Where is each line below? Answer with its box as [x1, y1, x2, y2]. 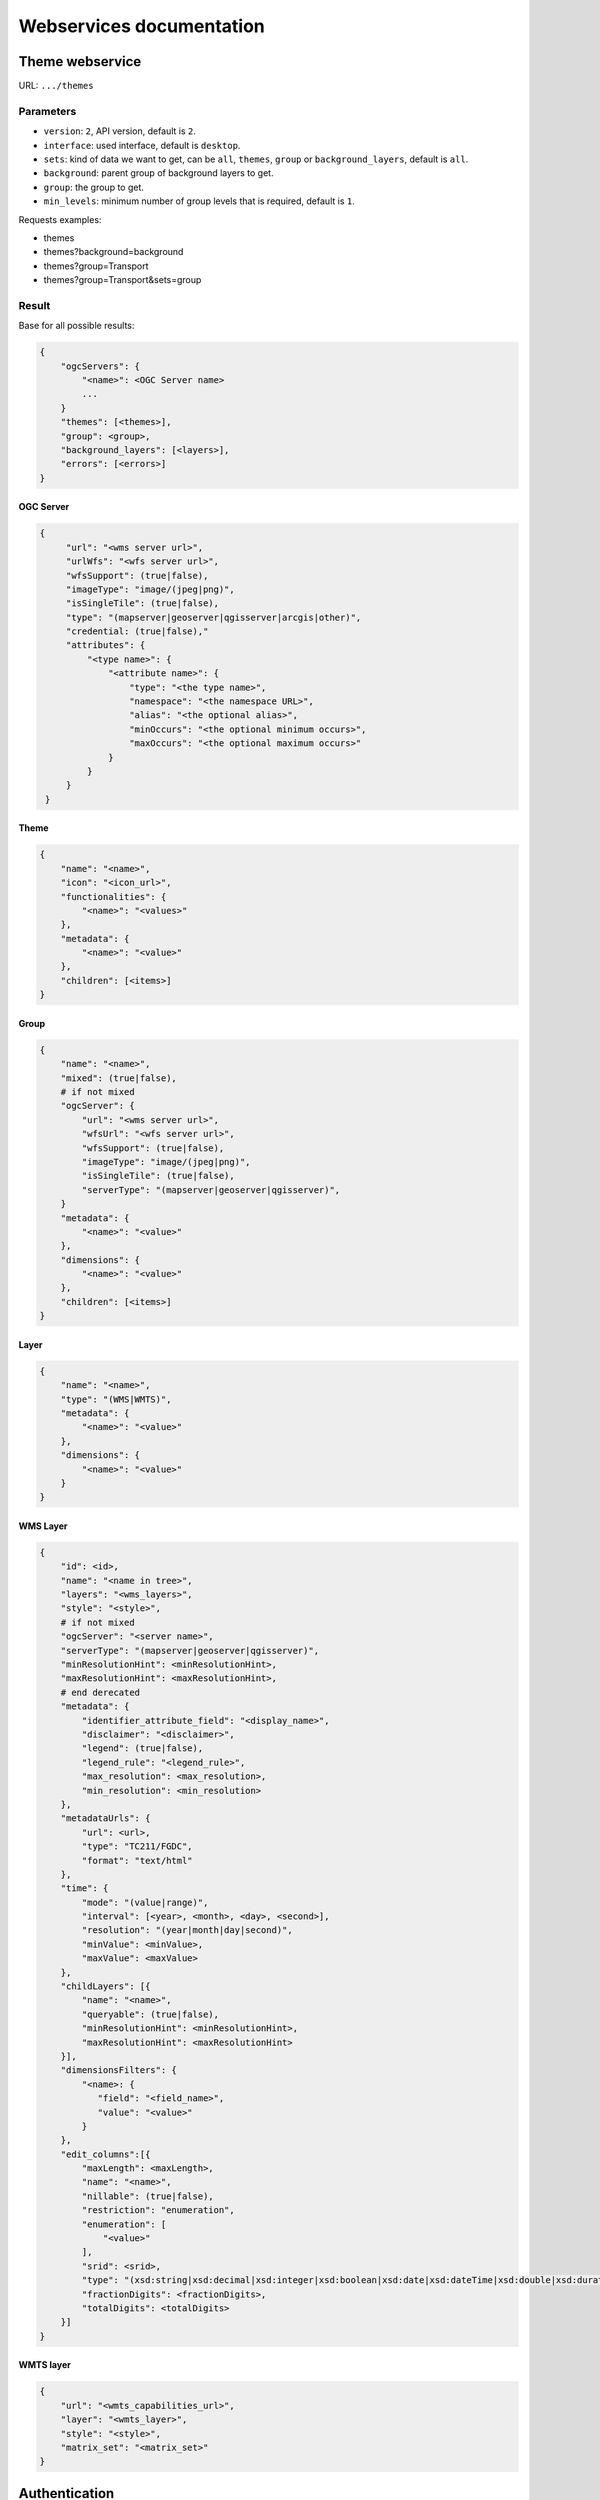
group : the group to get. [43, 181, 145, 193]
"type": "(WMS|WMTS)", [60, 1393, 172, 1405]
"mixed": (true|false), [60, 1072, 177, 1084]
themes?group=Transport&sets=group [43, 274, 202, 286]
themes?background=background [43, 246, 184, 258]
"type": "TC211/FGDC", [81, 1841, 194, 1852]
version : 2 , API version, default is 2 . [43, 125, 197, 137]
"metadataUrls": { [60, 1813, 151, 1824]
